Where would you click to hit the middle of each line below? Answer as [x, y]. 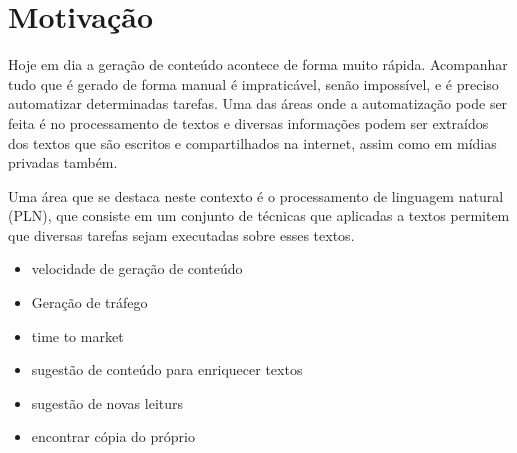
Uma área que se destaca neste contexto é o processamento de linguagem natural [256, 195]
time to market [77, 335]
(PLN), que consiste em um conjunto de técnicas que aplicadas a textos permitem [259, 215]
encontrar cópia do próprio [113, 436]
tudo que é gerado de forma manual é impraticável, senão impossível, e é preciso [253, 83]
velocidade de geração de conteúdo [137, 268]
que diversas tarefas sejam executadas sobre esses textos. [181, 234]
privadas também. [63, 162]
